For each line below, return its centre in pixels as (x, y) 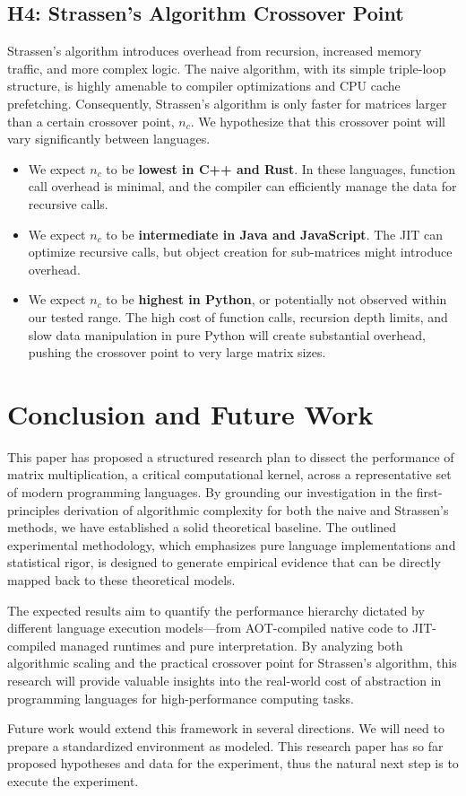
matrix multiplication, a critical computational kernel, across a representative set (229, 474)
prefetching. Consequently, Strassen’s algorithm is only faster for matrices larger (227, 103)
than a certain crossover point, (91, 121)
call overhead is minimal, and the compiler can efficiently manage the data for (242, 186)
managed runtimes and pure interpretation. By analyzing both (232, 645)
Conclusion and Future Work (190, 413)
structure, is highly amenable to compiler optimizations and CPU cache (204, 86)
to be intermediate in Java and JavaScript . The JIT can (274, 234)
